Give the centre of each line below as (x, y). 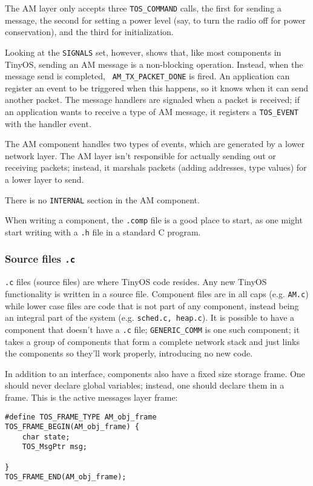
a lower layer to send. (44, 179)
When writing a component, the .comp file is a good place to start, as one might (154, 220)
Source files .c (40, 259)
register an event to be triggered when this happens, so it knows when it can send (157, 87)
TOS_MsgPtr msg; (55, 447)
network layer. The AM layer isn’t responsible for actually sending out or (140, 155)
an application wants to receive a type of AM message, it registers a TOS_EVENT (152, 111)
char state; (46, 437)
